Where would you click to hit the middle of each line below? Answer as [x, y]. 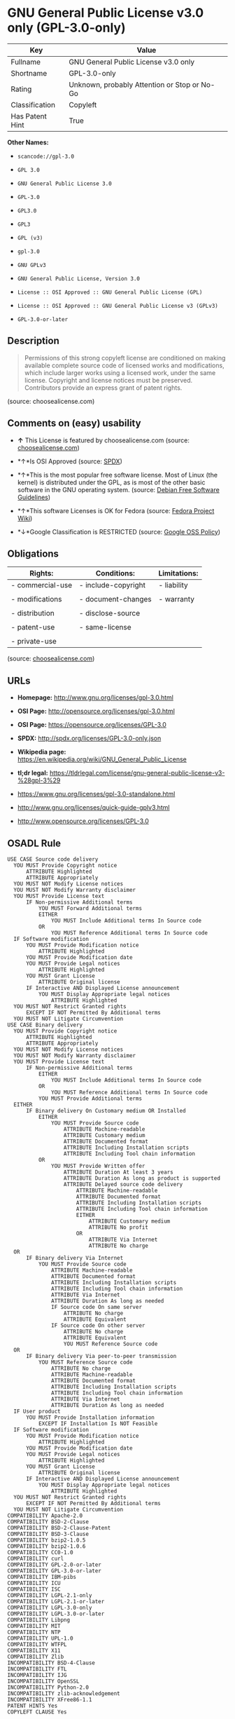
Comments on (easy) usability [74, 423]
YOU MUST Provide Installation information [90, 1418]
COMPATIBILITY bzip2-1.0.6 [47, 1547]
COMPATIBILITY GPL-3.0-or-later [54, 1571]
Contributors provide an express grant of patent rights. [103, 388]
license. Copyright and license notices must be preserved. [108, 380]
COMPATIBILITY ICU [34, 1583]
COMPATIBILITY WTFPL [37, 1645]
